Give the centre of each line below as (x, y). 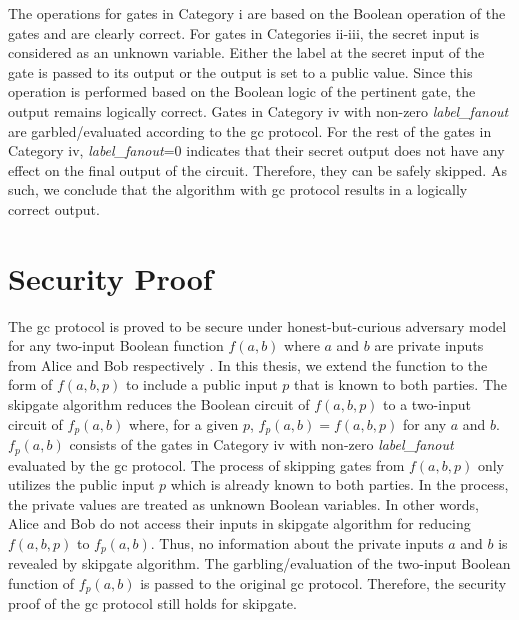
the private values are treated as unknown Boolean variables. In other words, (243, 503)
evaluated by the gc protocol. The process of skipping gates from (206, 464)
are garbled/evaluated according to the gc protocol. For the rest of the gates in (250, 130)
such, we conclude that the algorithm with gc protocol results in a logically (238, 189)
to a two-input (427, 404)
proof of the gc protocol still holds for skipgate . (152, 603)
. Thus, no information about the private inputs (297, 542)
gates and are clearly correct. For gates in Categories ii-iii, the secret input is (243, 32)
